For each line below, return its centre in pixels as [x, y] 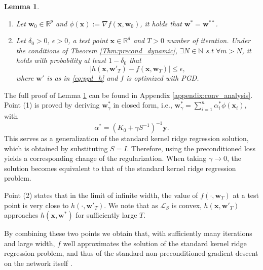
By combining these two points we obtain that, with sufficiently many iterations [128, 233]
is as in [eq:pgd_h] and [82, 77]
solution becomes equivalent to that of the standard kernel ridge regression [120, 168]
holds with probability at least [61, 60]
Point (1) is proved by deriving [52, 105]
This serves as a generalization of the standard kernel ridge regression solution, [126, 138]
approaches [21, 215]
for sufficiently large [106, 215]
